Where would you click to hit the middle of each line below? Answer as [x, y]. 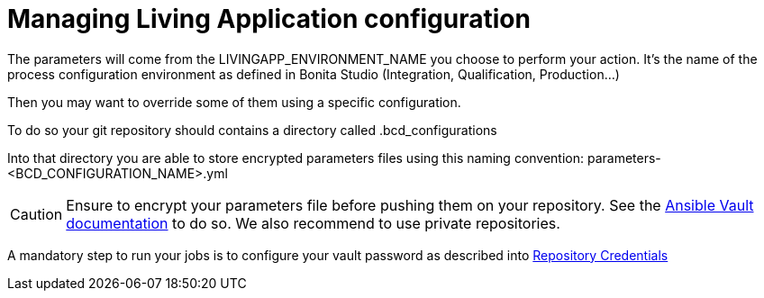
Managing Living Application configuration [269, 19]
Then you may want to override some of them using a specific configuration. [234, 102]
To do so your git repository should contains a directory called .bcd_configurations [252, 130]
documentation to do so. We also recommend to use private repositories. [313, 223]
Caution [36, 214]
